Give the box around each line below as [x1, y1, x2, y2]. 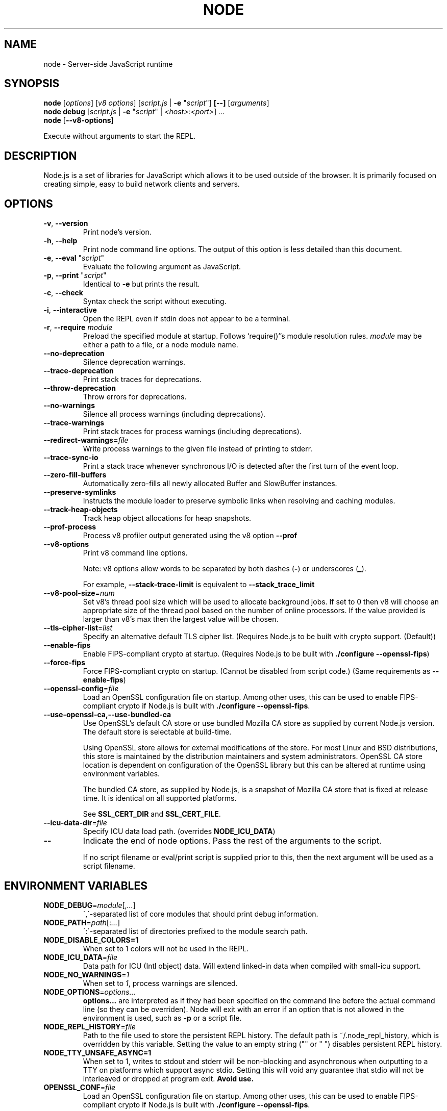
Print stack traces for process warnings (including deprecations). [83, 427, 302, 436]
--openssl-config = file [43, 684, 119, 693]
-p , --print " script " [43, 271, 107, 280]
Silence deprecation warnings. [83, 358, 185, 367]
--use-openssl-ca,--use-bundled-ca [43, 710, 171, 719]
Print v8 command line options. [83, 548, 188, 558]
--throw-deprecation [43, 384, 116, 393]
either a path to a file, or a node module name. [83, 340, 238, 349]
